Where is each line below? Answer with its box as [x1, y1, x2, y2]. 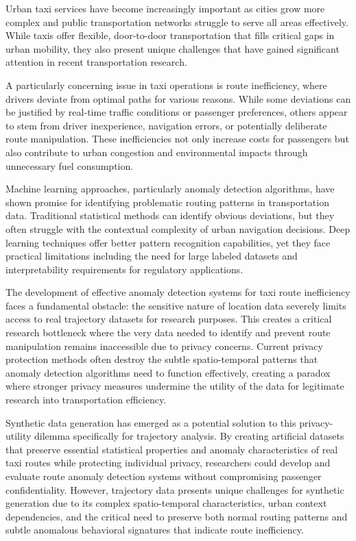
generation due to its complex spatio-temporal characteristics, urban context [5, 496, 327, 510]
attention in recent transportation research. [5, 55, 187, 69]
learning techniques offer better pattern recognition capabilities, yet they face [5, 235, 331, 249]
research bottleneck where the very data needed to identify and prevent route [5, 325, 331, 340]
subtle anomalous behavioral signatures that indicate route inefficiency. [5, 523, 304, 537]
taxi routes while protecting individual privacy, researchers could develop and [5, 455, 331, 470]
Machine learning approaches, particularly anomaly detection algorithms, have [5, 181, 335, 196]
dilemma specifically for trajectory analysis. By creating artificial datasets [34, 429, 344, 443]
